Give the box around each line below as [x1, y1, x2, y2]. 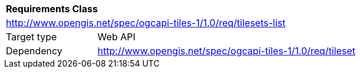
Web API [97, 31, 136, 43]
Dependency [6, 45, 62, 57]
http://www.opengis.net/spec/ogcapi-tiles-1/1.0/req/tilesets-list [6, 17, 286, 29]
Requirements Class [6, 3, 98, 15]
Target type [6, 31, 57, 43]
